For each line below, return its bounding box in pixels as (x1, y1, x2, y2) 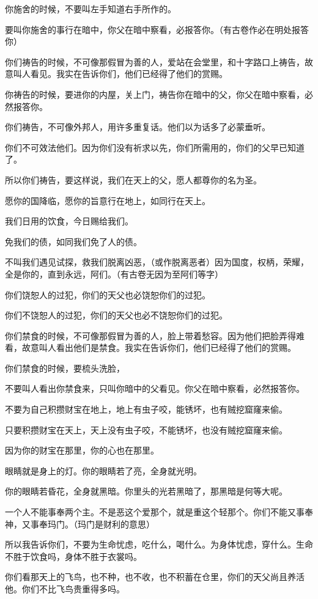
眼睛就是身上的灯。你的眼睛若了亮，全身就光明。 (5, 464, 202, 477)
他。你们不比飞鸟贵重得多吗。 (5, 582, 125, 595)
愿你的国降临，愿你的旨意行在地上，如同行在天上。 (5, 194, 210, 207)
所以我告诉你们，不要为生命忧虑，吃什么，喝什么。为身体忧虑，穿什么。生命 (5, 538, 313, 551)
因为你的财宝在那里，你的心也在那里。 (5, 444, 159, 457)
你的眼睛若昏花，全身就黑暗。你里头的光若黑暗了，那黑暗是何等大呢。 (5, 485, 287, 498)
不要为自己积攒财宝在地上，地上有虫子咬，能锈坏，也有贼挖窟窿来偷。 (5, 403, 287, 416)
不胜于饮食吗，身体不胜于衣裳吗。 (5, 549, 142, 562)
